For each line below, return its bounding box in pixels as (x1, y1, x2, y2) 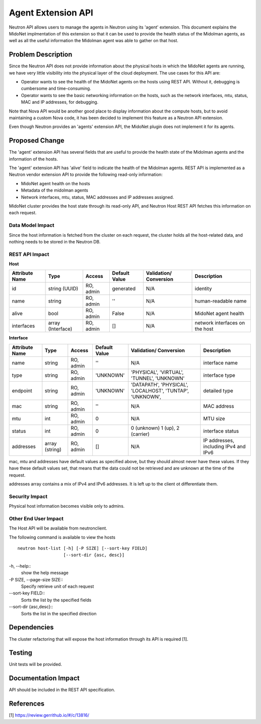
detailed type (203, 387, 233, 394)
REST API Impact (9, 251, 49, 257)
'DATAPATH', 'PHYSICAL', (130, 381, 188, 388)
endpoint (12, 387, 32, 394)
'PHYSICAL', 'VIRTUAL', (130, 369, 184, 375)
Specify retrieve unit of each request (21, 583, 94, 589)
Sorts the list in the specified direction (21, 611, 97, 616)
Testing (9, 649, 32, 657)
